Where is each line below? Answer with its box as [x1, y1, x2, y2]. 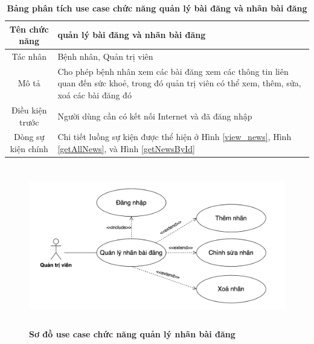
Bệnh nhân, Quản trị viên [57, 50, 153, 63]
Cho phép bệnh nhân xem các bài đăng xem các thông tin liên [57, 65, 289, 77]
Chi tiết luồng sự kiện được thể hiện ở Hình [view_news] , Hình [57, 130, 292, 143]
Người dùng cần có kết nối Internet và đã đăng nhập [57, 109, 252, 122]
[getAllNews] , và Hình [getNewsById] [57, 142, 195, 154]
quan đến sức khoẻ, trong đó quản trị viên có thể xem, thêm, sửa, [57, 77, 301, 89]
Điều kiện [11, 103, 47, 116]
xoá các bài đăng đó [57, 89, 132, 101]
